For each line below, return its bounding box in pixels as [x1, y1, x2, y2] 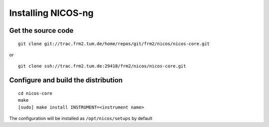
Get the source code [9, 26, 74, 35]
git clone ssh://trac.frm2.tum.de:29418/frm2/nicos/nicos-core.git [18, 63, 186, 69]
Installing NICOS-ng [9, 7, 94, 18]
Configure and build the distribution [9, 76, 123, 84]
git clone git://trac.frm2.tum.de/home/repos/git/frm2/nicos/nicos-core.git [18, 41, 210, 47]
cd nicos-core [18, 90, 52, 96]
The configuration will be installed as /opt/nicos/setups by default [9, 115, 153, 121]
